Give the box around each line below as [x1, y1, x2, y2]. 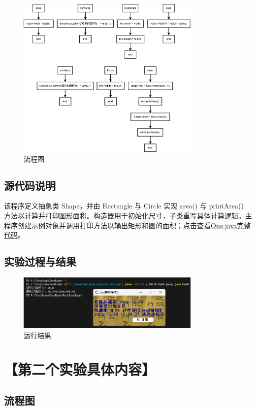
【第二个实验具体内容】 [4, 359, 156, 379]
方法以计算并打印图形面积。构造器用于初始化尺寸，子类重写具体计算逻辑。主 [4, 210, 252, 221]
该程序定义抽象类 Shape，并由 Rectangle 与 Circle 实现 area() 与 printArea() [4, 201, 244, 211]
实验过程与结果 [4, 254, 76, 269]
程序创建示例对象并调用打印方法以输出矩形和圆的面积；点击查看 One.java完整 [4, 220, 251, 230]
